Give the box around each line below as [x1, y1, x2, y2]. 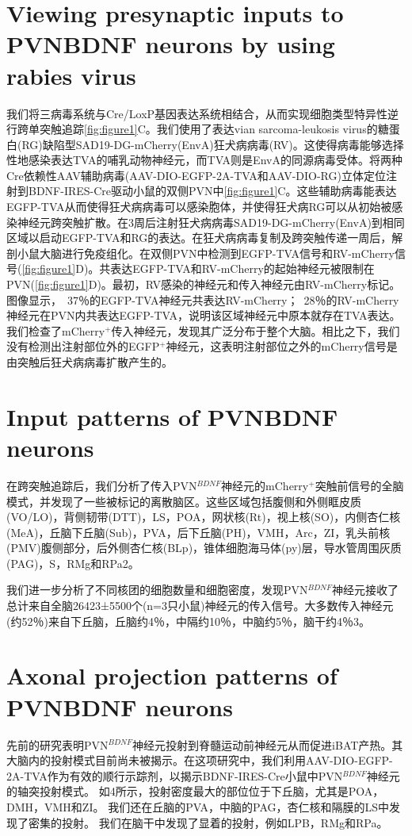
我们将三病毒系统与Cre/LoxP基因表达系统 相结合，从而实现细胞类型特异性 [6, 105, 388, 121]
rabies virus [6, 59, 136, 91]
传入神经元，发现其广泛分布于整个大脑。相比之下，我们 [111, 322, 400, 339]
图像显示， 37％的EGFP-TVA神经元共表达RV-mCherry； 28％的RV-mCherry [6, 291, 399, 308]
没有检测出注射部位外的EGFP [6, 338, 160, 355]
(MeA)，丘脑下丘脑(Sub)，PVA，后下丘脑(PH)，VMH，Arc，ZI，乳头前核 [6, 523, 391, 540]
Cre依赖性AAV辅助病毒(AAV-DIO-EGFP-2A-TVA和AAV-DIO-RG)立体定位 [6, 167, 386, 183]
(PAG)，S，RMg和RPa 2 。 [6, 554, 139, 571]
